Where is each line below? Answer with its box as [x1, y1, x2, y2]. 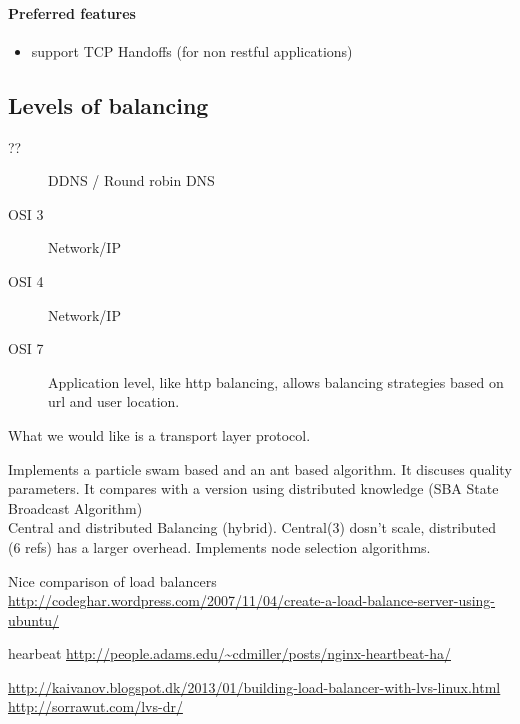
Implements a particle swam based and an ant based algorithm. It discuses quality [8, 458, 512, 479]
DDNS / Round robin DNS [48, 170, 215, 191]
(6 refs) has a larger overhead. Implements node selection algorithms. [8, 536, 431, 557]
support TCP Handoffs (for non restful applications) [31, 40, 353, 61]
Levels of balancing [8, 89, 209, 120]
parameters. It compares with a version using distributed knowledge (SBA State [8, 478, 499, 499]
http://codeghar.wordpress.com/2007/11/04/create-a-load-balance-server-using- [8, 590, 496, 611]
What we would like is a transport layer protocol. [8, 424, 311, 445]
